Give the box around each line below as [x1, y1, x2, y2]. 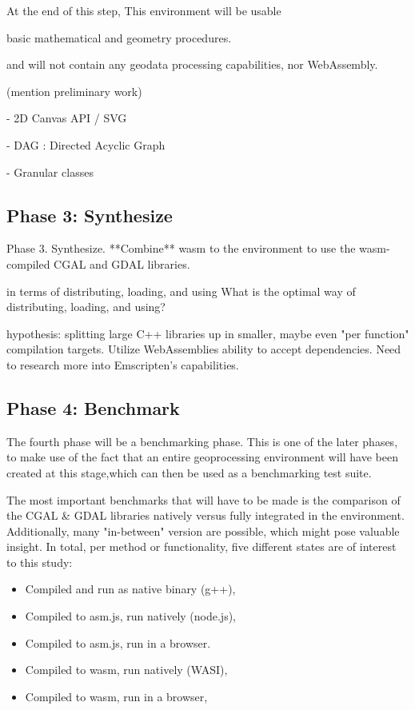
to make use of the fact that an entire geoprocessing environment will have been [6, 449, 398, 465]
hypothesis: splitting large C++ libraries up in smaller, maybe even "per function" [6, 325, 409, 341]
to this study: [6, 553, 73, 570]
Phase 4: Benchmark [6, 395, 180, 420]
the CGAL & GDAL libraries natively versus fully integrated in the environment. [6, 507, 405, 524]
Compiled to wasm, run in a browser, [25, 688, 208, 704]
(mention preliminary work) [6, 82, 142, 99]
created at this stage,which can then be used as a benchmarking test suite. [6, 464, 372, 481]
